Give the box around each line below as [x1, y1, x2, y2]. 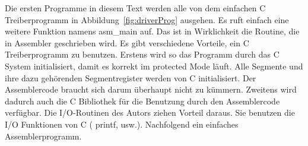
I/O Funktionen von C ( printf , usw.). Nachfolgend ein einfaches [5, 118, 239, 130]
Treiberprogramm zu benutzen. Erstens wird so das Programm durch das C [5, 48, 280, 61]
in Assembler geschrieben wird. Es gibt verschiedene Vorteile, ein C [5, 36, 249, 49]
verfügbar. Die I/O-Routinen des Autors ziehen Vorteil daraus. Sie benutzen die [5, 106, 295, 119]
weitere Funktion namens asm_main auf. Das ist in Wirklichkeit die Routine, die [5, 25, 300, 37]
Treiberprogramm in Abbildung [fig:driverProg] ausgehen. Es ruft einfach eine [5, 13, 289, 26]
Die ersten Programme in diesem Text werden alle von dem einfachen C [5, 2, 266, 14]
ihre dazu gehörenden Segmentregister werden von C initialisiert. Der [5, 71, 256, 84]
